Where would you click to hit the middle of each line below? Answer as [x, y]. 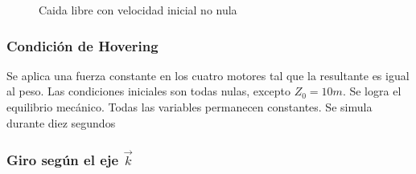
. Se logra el [372, 91]
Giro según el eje [63, 159]
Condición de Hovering [82, 45]
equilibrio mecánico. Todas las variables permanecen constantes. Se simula [189, 107]
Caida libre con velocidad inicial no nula [138, 10]
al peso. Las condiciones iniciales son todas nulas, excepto [149, 91]
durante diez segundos [61, 122]
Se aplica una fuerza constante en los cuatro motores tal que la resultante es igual [208, 75]
